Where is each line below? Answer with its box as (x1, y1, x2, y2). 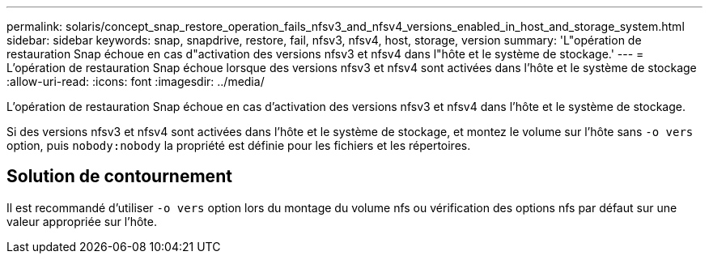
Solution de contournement (6, 166, 232, 187)
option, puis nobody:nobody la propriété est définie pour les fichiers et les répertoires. (6, 139, 471, 152)
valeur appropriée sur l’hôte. (6, 214, 157, 228)
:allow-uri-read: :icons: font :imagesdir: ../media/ (6, 75, 265, 88)
